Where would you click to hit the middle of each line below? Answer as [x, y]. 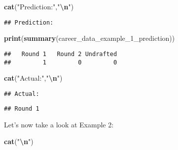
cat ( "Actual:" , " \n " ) [33, 78]
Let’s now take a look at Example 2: [59, 125]
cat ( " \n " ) [19, 141]
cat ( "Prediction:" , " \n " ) [39, 6]
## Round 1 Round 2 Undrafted [61, 54]
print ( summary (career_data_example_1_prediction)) [89, 38]
